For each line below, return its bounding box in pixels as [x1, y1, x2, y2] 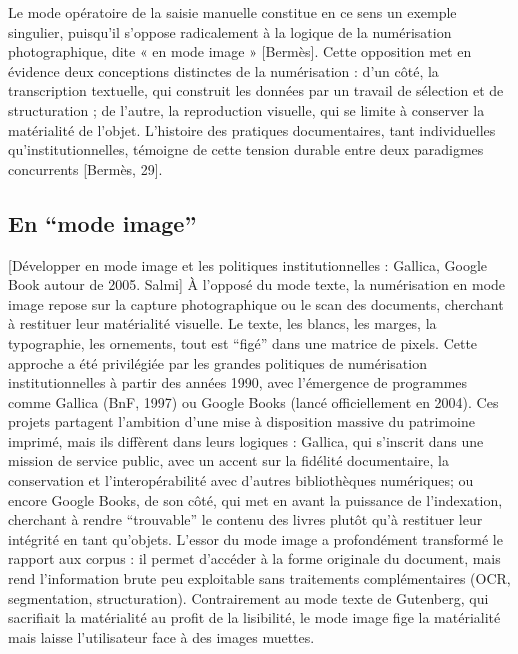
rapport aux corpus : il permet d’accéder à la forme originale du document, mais [8, 548, 501, 569]
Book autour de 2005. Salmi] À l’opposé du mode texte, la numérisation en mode [8, 274, 506, 295]
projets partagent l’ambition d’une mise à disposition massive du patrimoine [8, 411, 475, 432]
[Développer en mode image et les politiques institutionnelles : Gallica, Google [8, 254, 488, 275]
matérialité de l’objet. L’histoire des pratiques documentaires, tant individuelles [8, 119, 496, 140]
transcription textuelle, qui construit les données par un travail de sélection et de [8, 80, 504, 101]
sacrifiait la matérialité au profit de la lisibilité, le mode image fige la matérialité [8, 607, 501, 628]
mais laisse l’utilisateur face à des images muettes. [8, 626, 315, 647]
